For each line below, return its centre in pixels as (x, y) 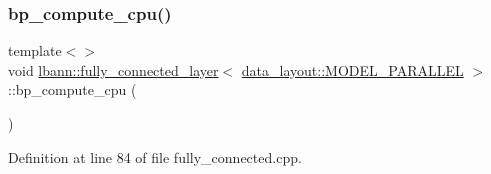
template (35, 50)
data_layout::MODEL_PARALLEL (352, 69)
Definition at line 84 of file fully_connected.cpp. (155, 156)
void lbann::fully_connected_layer (113, 69)
